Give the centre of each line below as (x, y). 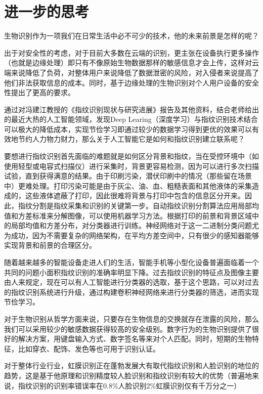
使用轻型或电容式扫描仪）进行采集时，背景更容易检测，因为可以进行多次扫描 (131, 166)
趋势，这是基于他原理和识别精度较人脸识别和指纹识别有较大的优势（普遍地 (128, 375)
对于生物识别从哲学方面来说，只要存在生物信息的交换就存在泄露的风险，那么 (131, 318)
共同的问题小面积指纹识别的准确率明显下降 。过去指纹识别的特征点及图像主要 (131, 272)
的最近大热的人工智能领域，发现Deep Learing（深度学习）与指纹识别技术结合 (131, 119)
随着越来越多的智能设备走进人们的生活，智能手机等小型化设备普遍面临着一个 (131, 262)
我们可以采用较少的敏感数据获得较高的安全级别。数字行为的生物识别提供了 (128, 329)
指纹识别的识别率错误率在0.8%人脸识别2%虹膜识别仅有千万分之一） (129, 385)
